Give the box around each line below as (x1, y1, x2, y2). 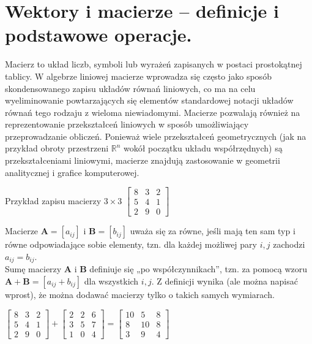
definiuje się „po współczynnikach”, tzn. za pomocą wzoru (89, 262, 308, 275)
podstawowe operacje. (5, 22, 192, 47)
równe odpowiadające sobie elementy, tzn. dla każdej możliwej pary (5, 238, 257, 251)
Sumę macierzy (5, 262, 62, 275)
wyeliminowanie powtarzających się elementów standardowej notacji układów (5, 94, 294, 107)
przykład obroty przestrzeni (5, 142, 109, 155)
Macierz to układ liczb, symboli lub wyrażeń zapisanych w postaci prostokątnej (5, 58, 302, 71)
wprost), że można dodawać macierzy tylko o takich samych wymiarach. (5, 288, 275, 300)
